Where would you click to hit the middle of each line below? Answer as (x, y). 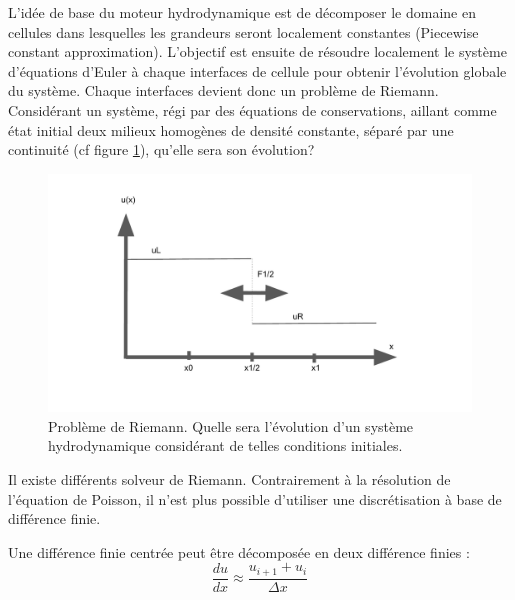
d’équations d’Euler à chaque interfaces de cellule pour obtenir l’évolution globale (257, 70)
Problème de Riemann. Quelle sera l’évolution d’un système (231, 425)
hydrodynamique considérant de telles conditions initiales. (225, 445)
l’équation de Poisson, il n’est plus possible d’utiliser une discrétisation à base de (255, 498)
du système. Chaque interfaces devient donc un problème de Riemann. (223, 90)
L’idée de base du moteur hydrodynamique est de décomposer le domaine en (242, 12)
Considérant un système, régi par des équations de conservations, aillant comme (252, 109)
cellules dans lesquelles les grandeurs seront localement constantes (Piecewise (243, 31)
